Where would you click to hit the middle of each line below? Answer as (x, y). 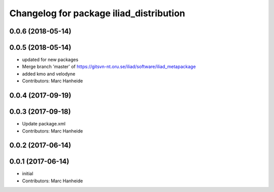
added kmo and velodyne (49, 74)
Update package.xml (44, 124)
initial (28, 174)
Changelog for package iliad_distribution (97, 13)
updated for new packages (50, 60)
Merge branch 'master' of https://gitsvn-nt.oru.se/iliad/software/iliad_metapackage (109, 67)
